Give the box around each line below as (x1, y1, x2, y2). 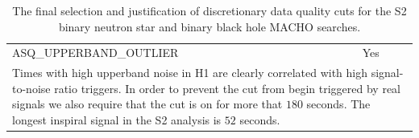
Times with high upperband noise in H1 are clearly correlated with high (12, 64, 367, 81)
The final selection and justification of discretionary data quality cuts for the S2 (12, 2, 407, 18)
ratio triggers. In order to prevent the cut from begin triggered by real (54, 79, 400, 96)
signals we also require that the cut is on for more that (12, 95, 283, 112)
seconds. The (306, 95, 371, 112)
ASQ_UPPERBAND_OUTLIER (12, 44, 179, 61)
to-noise (12, 79, 51, 96)
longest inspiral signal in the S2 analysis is (12, 112, 222, 128)
